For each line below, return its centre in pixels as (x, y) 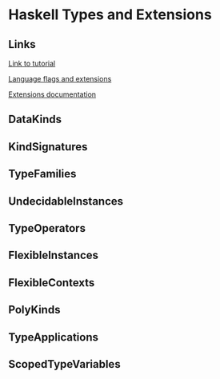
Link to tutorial (32, 63)
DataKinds (35, 120)
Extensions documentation (52, 94)
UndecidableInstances (66, 201)
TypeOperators (47, 228)
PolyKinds (34, 310)
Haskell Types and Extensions (110, 15)
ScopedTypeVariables (65, 364)
